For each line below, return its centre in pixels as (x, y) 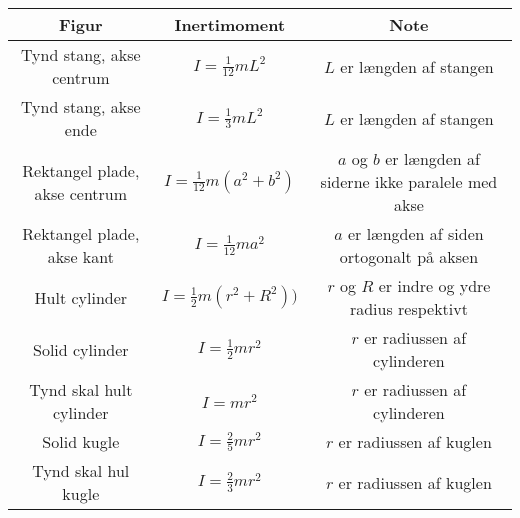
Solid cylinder (81, 349)
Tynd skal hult (81, 389)
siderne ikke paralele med (409, 181)
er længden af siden (415, 233)
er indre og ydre (434, 285)
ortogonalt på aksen (409, 256)
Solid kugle (81, 441)
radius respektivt (408, 308)
